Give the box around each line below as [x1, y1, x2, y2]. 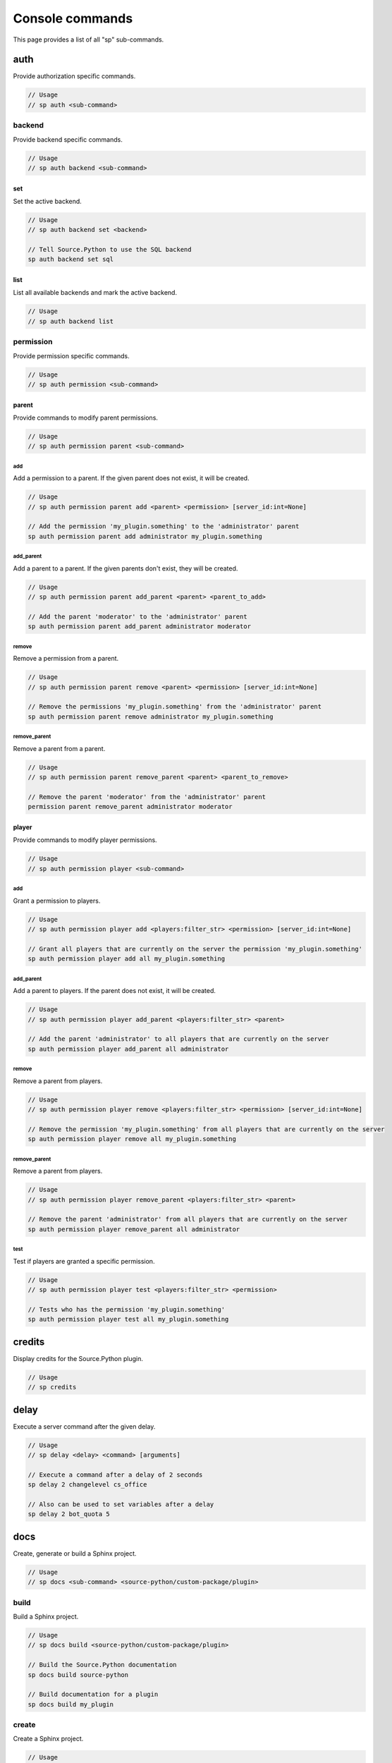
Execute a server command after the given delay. [13, 1422, 156, 1431]
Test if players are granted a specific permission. [13, 1257, 155, 1265]
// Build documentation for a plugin [27, 1690, 159, 1699]
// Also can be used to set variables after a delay [27, 1501, 214, 1508]
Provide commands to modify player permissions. [13, 836, 158, 844]
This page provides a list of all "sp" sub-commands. [13, 35, 164, 44]
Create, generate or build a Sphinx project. [13, 1549, 137, 1558]
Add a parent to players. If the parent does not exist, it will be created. [13, 987, 216, 995]
